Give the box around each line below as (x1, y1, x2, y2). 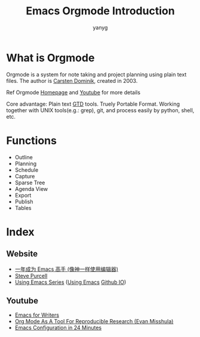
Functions (6, 134, 57, 147)
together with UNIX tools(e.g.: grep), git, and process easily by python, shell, (6, 106, 195, 114)
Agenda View (14, 185, 48, 192)
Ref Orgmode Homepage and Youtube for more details (6, 88, 141, 96)
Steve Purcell (14, 272, 48, 279)
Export (14, 191, 32, 199)
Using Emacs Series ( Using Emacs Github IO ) (14, 279, 127, 286)
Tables (14, 204, 32, 211)
